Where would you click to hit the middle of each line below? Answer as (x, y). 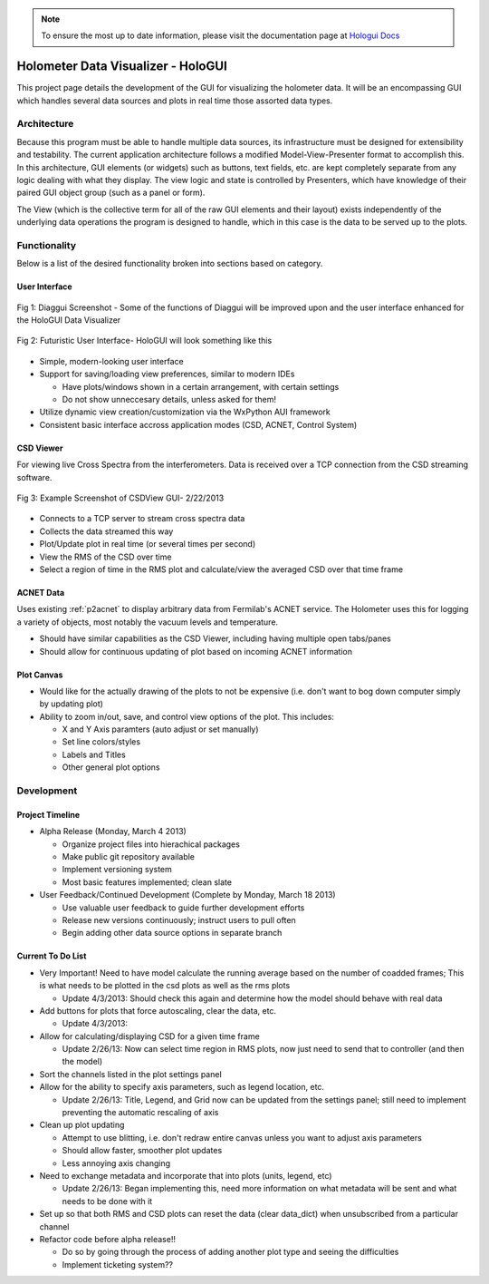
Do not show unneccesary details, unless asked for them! (169, 400)
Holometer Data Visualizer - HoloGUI (122, 67)
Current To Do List (52, 956)
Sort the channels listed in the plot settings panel (130, 1074)
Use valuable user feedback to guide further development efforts (183, 908)
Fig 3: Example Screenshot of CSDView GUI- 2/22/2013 (120, 498)
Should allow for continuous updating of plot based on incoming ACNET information (196, 651)
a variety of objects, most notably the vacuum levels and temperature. (148, 622)
